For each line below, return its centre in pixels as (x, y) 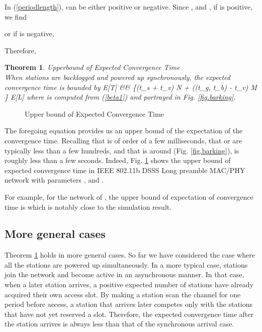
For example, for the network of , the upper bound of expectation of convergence (129, 196)
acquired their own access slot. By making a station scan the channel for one (123, 294)
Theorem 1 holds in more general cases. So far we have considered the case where (130, 255)
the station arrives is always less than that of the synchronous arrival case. (119, 324)
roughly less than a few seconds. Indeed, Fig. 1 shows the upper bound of (118, 160)
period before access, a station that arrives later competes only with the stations (129, 304)
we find (16, 16)
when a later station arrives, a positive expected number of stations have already (129, 284)
